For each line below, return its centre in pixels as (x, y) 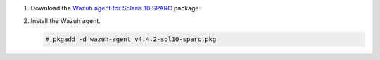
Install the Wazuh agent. (66, 21)
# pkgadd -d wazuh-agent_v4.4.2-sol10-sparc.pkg (131, 39)
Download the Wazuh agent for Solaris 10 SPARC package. (116, 8)
